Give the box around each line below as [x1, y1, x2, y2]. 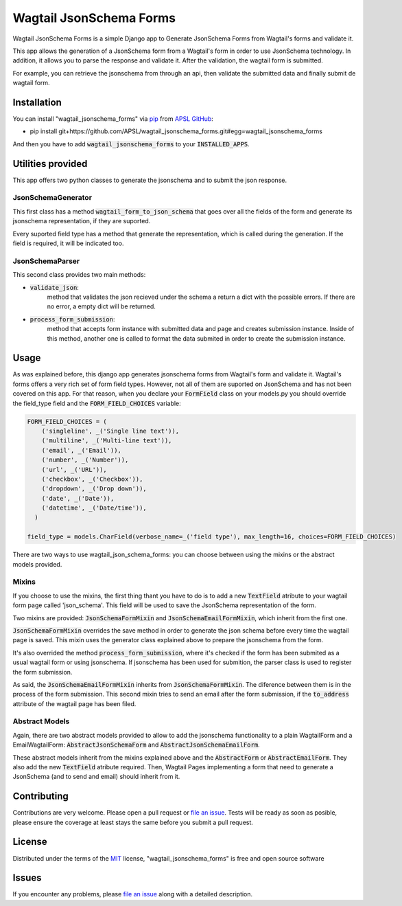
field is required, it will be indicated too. [12, 239, 124, 247]
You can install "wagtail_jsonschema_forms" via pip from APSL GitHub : [12, 115, 214, 123]
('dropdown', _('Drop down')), [41, 485, 147, 492]
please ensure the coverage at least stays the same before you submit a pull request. [12, 818, 254, 826]
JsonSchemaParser [12, 256, 80, 266]
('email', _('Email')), [41, 446, 121, 454]
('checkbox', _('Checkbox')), [41, 475, 143, 483]
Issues [12, 872, 42, 884]
